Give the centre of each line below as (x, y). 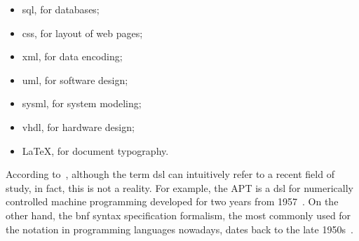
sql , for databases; (61, 9)
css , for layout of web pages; (82, 33)
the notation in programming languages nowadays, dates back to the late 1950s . (179, 229)
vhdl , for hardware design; (78, 126)
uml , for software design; (75, 80)
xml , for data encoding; (72, 56)
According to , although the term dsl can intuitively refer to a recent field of (170, 174)
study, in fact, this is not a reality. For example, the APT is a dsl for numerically (180, 187)
